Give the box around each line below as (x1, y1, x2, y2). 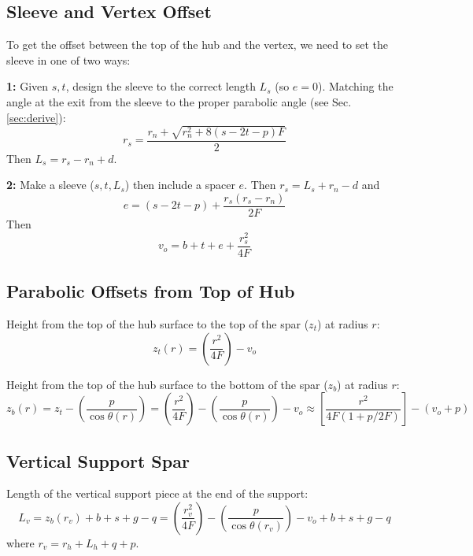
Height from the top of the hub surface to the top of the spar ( (6, 315, 309, 332)
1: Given (6, 78, 49, 95)
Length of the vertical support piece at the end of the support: (6, 485, 309, 502)
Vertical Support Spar (6, 448, 190, 473)
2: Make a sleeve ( (6, 176, 94, 193)
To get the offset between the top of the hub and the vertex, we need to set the (6, 36, 389, 53)
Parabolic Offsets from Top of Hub (6, 279, 295, 303)
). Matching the (318, 78, 394, 95)
